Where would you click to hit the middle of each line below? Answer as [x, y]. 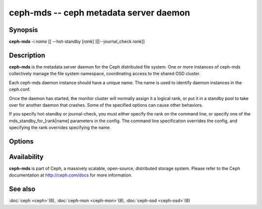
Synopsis [24, 30]
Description [27, 55]
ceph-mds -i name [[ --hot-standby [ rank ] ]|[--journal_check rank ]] [77, 42]
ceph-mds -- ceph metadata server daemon [99, 13]
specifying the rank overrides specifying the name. [60, 128]
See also [22, 189]
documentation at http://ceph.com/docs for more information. [71, 175]
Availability [26, 157]
